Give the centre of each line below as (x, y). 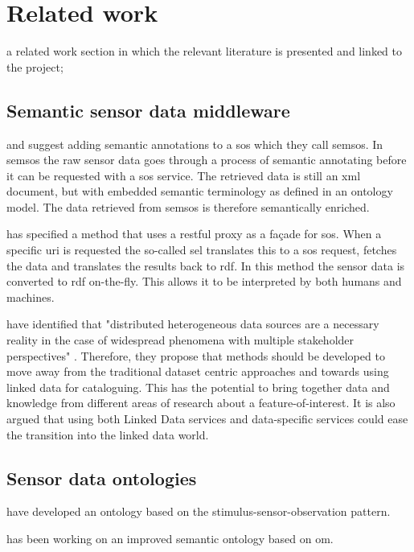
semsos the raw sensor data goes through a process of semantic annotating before (207, 160)
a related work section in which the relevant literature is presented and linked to (204, 51)
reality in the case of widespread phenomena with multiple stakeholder (180, 340)
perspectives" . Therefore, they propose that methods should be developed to (196, 355)
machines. (31, 297)
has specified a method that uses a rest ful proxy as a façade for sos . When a (194, 234)
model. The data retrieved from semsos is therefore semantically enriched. (188, 206)
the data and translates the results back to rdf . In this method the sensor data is (206, 265)
